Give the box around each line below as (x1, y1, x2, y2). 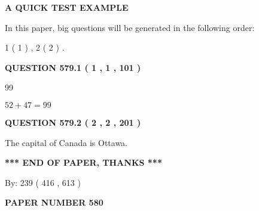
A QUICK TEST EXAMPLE (5, 1, 129, 13)
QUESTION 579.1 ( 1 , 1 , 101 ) (5, 61, 141, 73)
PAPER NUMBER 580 (5, 196, 103, 209)
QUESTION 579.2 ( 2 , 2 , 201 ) (5, 116, 141, 128)
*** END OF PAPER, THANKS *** (5, 156, 162, 169)
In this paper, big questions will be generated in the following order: (5, 21, 255, 33)
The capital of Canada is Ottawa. (5, 136, 128, 148)
